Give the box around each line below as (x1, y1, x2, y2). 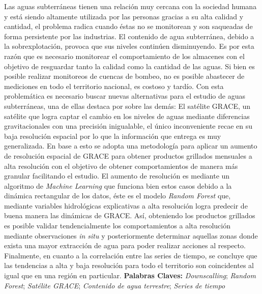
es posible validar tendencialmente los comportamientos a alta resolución (4, 220, 230, 231)
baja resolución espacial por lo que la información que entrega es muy (4, 130, 221, 141)
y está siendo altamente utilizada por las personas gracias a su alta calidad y (4, 11, 244, 21)
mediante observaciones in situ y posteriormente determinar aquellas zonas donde (4, 230, 258, 241)
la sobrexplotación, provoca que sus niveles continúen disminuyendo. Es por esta (4, 41, 254, 51)
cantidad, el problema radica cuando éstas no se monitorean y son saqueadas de (4, 21, 253, 32)
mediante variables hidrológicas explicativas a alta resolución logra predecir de (4, 200, 248, 211)
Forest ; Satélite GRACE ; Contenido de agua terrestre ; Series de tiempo (4, 280, 225, 290)
